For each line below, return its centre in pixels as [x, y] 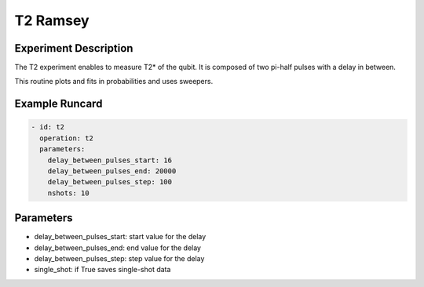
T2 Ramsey [52, 20]
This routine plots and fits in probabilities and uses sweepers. [114, 82]
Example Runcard [58, 104]
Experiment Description [74, 48]
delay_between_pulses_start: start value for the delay [120, 237]
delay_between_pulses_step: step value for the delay [119, 259]
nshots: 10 [68, 193]
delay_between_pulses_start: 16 [110, 160]
